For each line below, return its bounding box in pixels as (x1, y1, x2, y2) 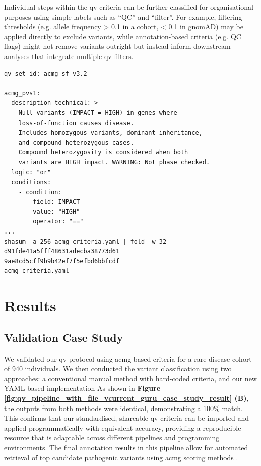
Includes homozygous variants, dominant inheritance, (18, 129, 203, 137)
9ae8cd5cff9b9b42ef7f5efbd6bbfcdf (4, 257, 120, 265)
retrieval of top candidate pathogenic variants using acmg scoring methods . (4, 452, 238, 462)
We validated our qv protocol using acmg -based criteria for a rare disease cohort (4, 353, 252, 364)
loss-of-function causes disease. (18, 119, 134, 127)
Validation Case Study (4, 329, 123, 345)
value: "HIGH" (33, 208, 80, 215)
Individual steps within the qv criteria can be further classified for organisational (4, 2, 253, 12)
